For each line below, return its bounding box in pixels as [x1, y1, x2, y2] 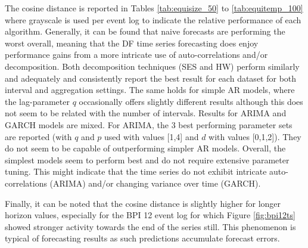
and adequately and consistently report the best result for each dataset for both [5, 72, 297, 84]
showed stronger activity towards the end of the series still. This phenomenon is [5, 220, 296, 232]
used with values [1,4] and [104, 130, 199, 142]
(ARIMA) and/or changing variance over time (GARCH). [49, 176, 261, 189]
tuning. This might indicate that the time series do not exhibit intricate [5, 165, 267, 178]
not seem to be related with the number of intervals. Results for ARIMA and [5, 107, 287, 119]
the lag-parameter [5, 95, 70, 107]
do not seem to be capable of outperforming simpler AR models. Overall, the [5, 142, 286, 154]
